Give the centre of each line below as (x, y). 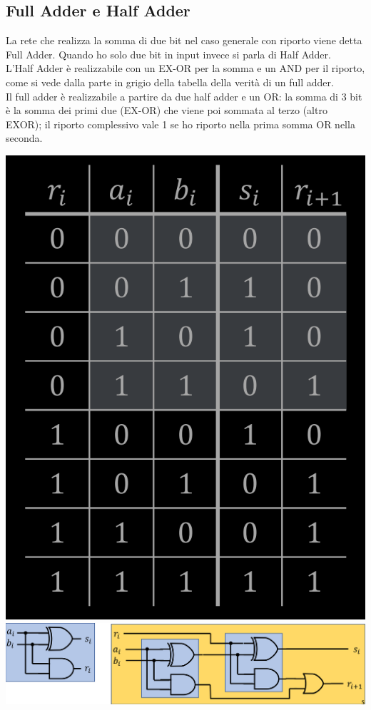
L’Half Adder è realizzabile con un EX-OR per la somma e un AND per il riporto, (185, 68)
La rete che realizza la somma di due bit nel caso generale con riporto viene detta (184, 40)
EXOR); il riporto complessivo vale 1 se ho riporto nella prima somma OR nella (181, 124)
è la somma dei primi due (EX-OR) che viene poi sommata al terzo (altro (167, 110)
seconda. (24, 138)
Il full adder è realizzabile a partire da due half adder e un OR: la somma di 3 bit (184, 96)
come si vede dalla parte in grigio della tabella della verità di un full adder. (170, 82)
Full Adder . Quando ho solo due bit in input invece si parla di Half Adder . (168, 54)
